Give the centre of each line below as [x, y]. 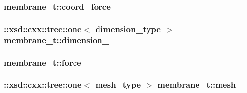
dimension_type [128, 28]
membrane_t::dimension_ [57, 40]
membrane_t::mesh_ [200, 84]
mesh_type [118, 84]
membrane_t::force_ [46, 62]
